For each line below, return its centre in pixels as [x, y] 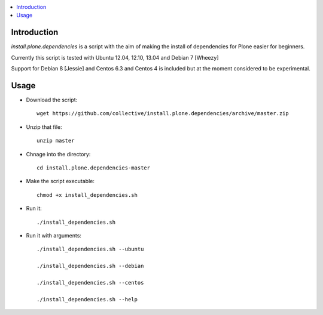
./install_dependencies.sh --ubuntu [90, 249]
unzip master [56, 141]
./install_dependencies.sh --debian [90, 266]
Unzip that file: [44, 127]
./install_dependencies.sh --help [87, 299]
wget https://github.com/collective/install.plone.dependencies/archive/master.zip [163, 114]
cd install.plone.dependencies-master [94, 168]
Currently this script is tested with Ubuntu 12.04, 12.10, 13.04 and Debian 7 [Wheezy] [115, 57]
